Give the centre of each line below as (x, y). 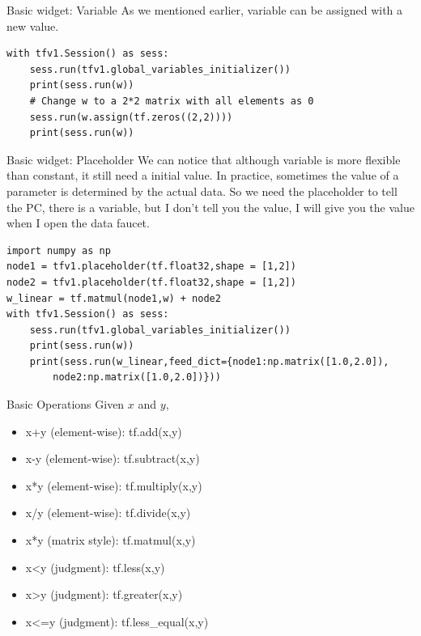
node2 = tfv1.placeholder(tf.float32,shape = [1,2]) (151, 282)
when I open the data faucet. (78, 223)
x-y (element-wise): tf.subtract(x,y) (113, 458)
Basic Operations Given (66, 404)
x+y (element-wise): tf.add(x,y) (104, 431)
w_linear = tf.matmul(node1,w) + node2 (114, 298)
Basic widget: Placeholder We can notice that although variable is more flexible (204, 159)
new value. (33, 25)
